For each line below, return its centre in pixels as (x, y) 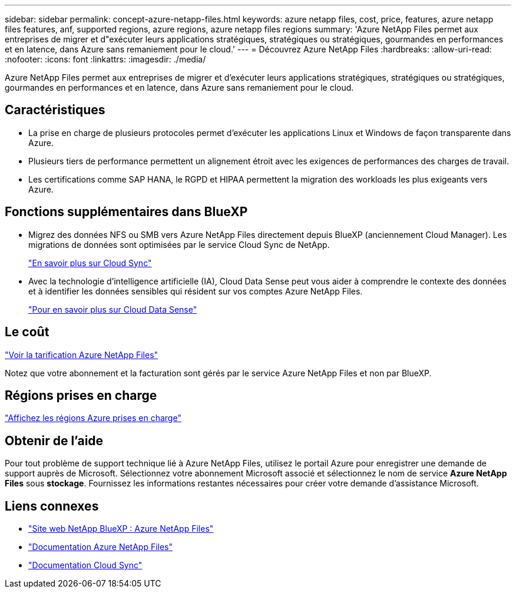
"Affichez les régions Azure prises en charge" (93, 418)
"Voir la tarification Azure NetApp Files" (82, 355)
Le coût (27, 332)
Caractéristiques (55, 110)
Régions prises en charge (81, 395)
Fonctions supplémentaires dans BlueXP (126, 212)
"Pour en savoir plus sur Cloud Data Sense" (113, 309)
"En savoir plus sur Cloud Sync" (90, 263)
